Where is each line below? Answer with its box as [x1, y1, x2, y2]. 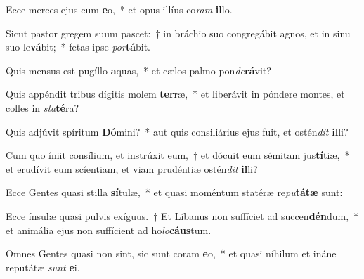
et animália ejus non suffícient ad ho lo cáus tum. [6, 222, 212, 237]
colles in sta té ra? [6, 100, 79, 115]
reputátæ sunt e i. [6, 259, 80, 274]
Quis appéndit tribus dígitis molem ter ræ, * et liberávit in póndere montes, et [6, 86, 345, 101]
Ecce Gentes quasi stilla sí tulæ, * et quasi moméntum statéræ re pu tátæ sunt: [6, 185, 343, 200]
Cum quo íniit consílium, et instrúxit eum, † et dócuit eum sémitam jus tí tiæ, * [6, 148, 350, 162]
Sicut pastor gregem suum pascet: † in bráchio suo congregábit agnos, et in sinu [6, 25, 351, 40]
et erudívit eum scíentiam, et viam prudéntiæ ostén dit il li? [6, 161, 258, 176]
